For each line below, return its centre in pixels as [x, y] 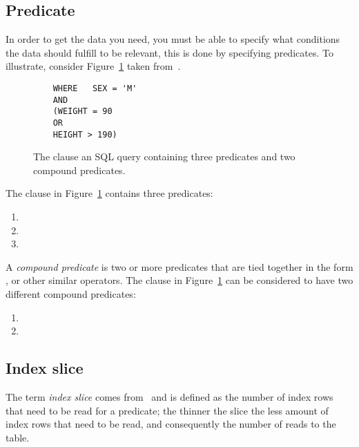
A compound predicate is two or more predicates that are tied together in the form [179, 266]
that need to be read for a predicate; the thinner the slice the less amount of [167, 410]
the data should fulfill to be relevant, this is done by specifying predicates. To [169, 52]
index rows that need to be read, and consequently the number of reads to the [171, 424]
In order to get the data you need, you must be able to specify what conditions [173, 39]
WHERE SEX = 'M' [95, 88]
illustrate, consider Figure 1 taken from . [93, 66]
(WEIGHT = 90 [83, 112]
